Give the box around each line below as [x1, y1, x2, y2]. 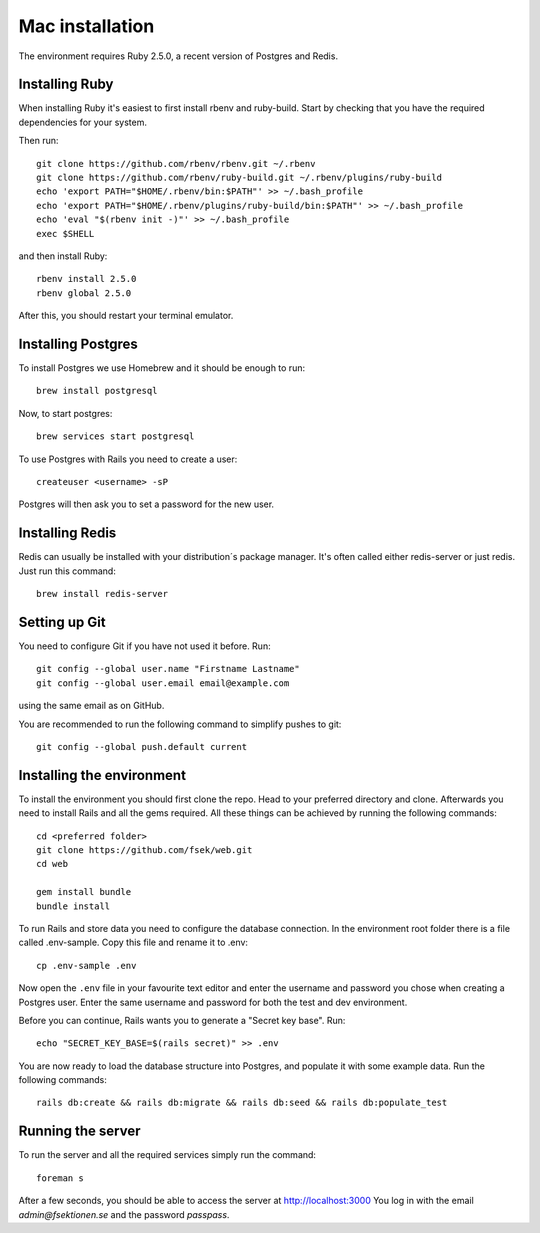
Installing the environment [18, 766, 187, 784]
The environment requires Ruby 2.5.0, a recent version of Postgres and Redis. [18, 50, 339, 62]
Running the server [18, 1123, 141, 1140]
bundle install [36, 900, 111, 912]
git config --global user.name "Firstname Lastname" [36, 663, 300, 675]
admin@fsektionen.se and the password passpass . [18, 1208, 230, 1220]
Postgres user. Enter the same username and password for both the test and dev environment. [18, 996, 408, 1008]
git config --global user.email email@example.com [36, 677, 290, 689]
